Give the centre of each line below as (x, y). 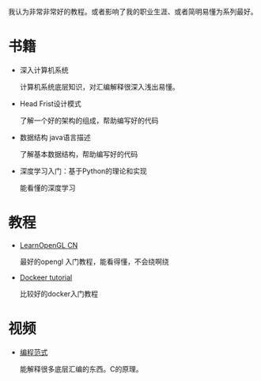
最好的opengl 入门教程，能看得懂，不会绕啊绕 (95, 261)
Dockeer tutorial (46, 277)
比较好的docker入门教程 (59, 293)
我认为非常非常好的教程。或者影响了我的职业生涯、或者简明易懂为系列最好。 (133, 11)
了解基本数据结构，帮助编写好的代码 (79, 154)
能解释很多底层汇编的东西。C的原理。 (81, 369)
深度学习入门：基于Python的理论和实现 (83, 171)
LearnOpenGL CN (49, 245)
